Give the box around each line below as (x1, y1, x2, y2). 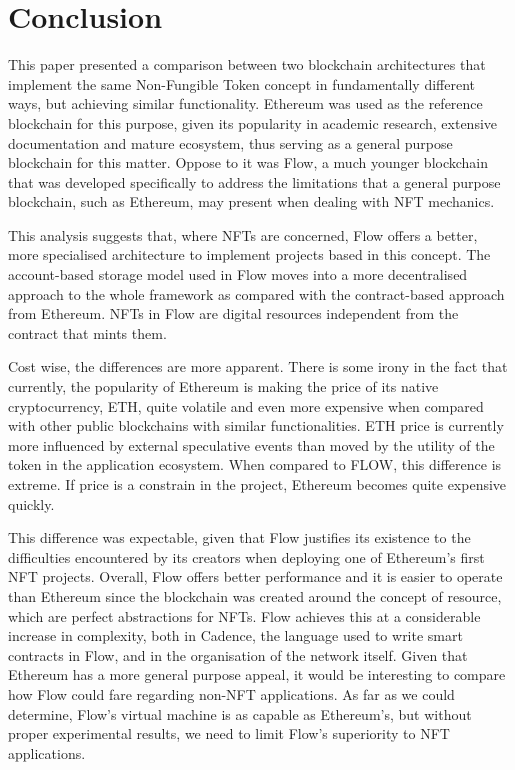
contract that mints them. (8, 322, 167, 343)
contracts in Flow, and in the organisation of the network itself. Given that (8, 644, 468, 665)
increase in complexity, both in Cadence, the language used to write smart (8, 625, 463, 646)
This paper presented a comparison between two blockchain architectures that (8, 54, 486, 75)
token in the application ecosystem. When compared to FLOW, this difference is (8, 454, 502, 475)
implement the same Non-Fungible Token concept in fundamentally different (8, 73, 475, 94)
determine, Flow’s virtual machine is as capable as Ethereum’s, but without (8, 703, 472, 724)
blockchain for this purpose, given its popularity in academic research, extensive (8, 112, 498, 133)
